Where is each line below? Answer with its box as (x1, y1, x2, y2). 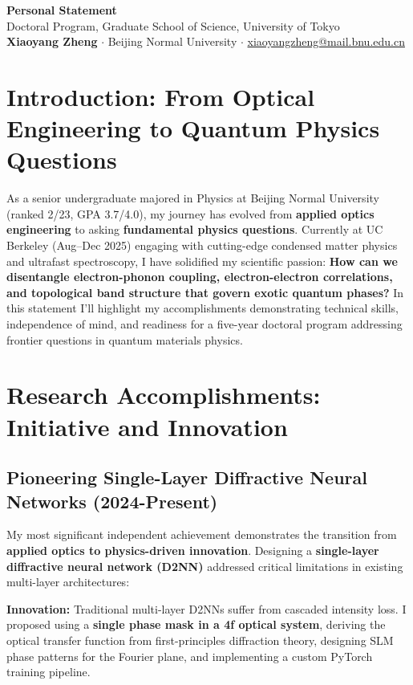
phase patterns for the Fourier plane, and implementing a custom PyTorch (6, 647, 373, 664)
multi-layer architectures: (6, 573, 130, 590)
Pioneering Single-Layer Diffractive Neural (6, 465, 367, 490)
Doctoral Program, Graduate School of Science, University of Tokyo (6, 17, 340, 34)
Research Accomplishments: (6, 378, 321, 411)
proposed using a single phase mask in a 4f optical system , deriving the (6, 616, 386, 633)
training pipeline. (6, 663, 91, 680)
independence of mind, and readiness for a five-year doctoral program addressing (6, 316, 403, 332)
